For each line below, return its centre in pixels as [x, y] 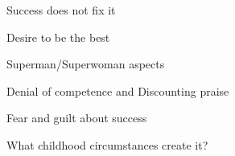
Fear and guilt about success [77, 118]
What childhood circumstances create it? [107, 144]
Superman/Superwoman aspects [86, 64]
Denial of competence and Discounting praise [118, 90]
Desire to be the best [58, 37]
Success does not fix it [61, 10]
